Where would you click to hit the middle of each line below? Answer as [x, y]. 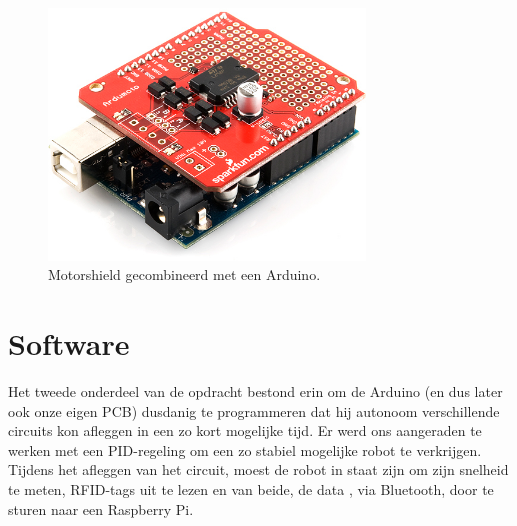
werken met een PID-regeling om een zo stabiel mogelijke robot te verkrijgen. [245, 449]
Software [69, 343]
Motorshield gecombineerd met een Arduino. [184, 274]
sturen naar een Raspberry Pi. [101, 508]
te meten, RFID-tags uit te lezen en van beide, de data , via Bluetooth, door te [251, 489]
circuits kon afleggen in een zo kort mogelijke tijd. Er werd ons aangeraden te [245, 430]
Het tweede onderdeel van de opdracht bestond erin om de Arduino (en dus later [255, 391]
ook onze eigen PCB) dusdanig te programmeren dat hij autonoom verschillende [254, 410]
